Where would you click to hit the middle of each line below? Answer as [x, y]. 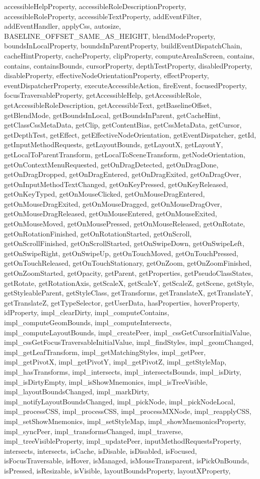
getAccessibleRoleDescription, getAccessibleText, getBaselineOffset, [108, 105]
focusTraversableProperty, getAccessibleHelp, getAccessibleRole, [103, 95]
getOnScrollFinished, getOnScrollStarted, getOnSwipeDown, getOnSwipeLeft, [124, 243]
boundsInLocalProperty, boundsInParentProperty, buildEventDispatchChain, [123, 46]
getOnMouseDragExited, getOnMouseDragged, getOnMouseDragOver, [113, 203]
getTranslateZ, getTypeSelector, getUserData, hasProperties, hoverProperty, [122, 302]
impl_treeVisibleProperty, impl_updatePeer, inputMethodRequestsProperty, [123, 441]
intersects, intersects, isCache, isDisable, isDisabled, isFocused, [101, 451]
